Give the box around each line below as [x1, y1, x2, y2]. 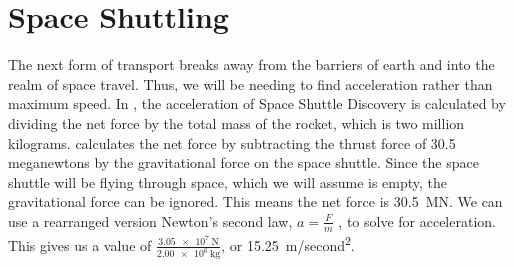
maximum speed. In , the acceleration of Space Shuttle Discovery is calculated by [8, 93, 506, 114]
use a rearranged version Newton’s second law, [8, 210, 293, 231]
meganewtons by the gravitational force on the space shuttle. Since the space [8, 152, 479, 173]
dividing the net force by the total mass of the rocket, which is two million [8, 112, 465, 133]
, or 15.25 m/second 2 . [221, 231, 355, 255]
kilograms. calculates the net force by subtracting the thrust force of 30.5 [8, 132, 456, 153]
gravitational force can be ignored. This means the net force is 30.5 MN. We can [8, 191, 503, 212]
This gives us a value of [8, 234, 152, 255]
